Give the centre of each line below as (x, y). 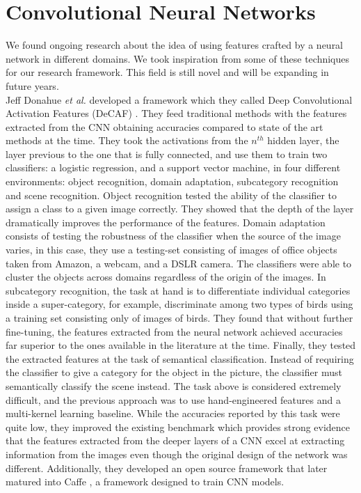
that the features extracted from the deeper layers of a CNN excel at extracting (175, 440)
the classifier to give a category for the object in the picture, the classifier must (174, 372)
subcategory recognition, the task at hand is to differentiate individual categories (178, 290)
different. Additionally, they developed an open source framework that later (167, 468)
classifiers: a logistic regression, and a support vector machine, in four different (173, 167)
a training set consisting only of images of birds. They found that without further (179, 318)
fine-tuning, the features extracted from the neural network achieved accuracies (174, 331)
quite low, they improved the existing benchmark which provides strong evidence (178, 427)
